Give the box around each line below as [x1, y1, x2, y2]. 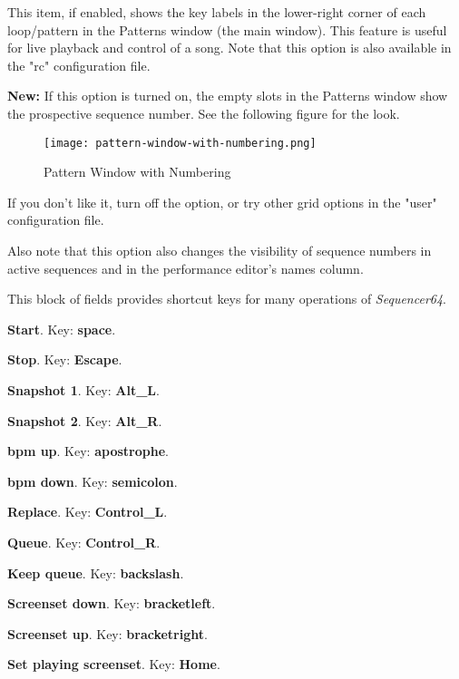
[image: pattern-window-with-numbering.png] [44, 136, 317, 150]
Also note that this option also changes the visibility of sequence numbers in [7, 241, 432, 259]
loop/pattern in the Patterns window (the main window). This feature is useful [7, 20, 447, 39]
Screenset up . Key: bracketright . [7, 624, 208, 643]
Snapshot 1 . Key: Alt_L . [7, 380, 160, 399]
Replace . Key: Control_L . [7, 502, 168, 521]
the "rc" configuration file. [7, 55, 151, 74]
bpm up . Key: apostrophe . [7, 441, 169, 461]
